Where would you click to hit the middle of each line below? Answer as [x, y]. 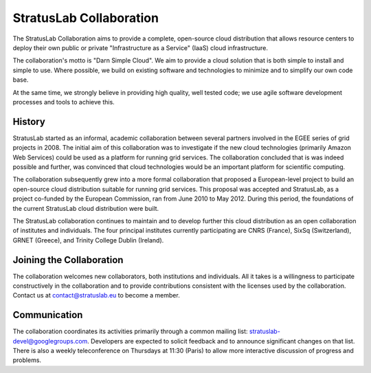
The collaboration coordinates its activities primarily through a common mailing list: [130, 331]
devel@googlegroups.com [50, 341]
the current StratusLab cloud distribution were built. [86, 208]
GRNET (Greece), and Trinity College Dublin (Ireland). [88, 240]
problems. [27, 360]
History [29, 121]
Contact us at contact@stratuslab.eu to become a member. [96, 295]
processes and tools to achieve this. [64, 102]
